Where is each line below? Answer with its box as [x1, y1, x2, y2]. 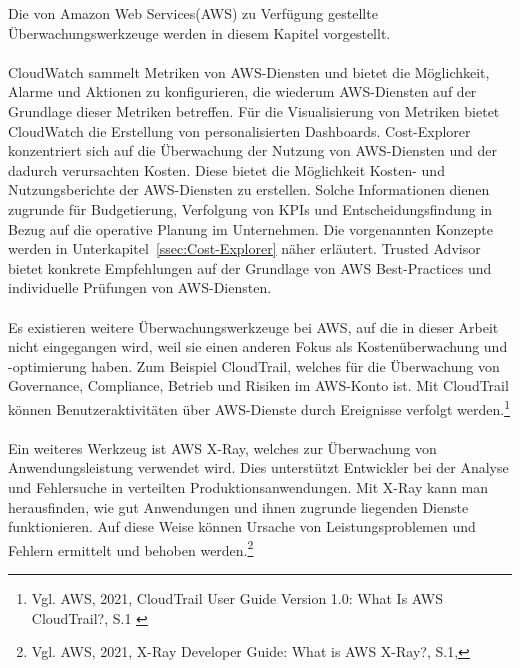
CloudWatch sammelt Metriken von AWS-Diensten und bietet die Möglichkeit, [8, 61, 490, 82]
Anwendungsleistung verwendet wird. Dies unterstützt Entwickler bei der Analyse [8, 457, 509, 478]
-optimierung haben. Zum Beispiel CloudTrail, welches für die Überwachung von [8, 355, 500, 376]
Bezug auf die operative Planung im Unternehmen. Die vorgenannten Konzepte [8, 218, 493, 239]
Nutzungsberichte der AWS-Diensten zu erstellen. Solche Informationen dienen [8, 179, 490, 200]
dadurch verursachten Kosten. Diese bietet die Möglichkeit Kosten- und [8, 159, 445, 180]
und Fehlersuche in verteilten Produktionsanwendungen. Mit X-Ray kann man [8, 476, 489, 497]
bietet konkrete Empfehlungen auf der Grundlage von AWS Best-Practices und [8, 257, 492, 278]
